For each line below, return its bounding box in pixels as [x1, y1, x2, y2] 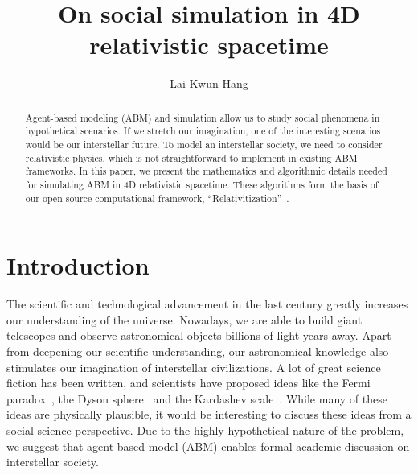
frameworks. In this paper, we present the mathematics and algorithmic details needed [25, 164, 387, 178]
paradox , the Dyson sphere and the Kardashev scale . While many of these [6, 390, 387, 407]
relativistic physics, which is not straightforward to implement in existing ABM [25, 151, 358, 164]
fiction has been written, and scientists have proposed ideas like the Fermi [6, 374, 371, 391]
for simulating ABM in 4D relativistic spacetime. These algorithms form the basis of [25, 177, 379, 191]
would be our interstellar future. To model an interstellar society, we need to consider [25, 138, 383, 151]
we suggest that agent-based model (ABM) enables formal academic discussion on [6, 437, 410, 454]
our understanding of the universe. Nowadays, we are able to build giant [6, 311, 363, 328]
